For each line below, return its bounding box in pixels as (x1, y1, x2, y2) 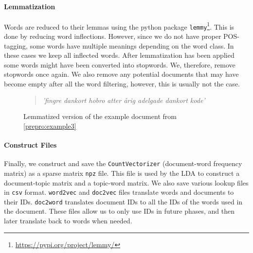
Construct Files (4, 140, 57, 150)
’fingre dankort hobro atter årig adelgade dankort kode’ (42, 95, 205, 105)
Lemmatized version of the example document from (23, 111, 177, 121)
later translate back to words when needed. (4, 216, 132, 226)
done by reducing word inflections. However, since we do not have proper (4, 31, 221, 41)
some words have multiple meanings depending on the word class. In (30, 40, 234, 51)
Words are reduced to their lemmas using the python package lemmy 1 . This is (4, 20, 235, 32)
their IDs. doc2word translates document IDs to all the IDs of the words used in (4, 196, 243, 206)
